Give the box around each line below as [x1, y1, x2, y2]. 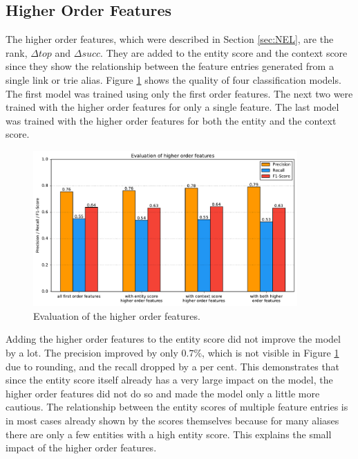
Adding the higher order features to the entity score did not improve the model [6, 332, 341, 346]
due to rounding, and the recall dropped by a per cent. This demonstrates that [6, 359, 340, 373]
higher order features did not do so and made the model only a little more [6, 386, 320, 400]
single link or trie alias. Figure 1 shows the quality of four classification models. [6, 72, 341, 87]
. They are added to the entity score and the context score [100, 45, 348, 60]
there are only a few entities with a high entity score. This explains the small [6, 426, 332, 441]
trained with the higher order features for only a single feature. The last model [6, 100, 339, 114]
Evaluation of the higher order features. [33, 308, 200, 323]
